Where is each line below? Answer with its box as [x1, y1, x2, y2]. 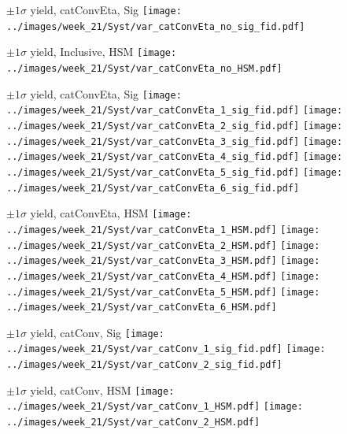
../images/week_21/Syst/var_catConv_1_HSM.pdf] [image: [6, 401, 303, 413]
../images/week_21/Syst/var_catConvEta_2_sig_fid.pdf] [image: [6, 120, 343, 132]
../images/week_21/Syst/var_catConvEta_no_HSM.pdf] [6, 62, 282, 74]
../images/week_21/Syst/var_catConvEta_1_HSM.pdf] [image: [6, 224, 320, 236]
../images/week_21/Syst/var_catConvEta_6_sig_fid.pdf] [6, 182, 300, 194]
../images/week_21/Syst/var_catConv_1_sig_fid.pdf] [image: [6, 343, 326, 355]
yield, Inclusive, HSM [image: [30, 43, 177, 60]
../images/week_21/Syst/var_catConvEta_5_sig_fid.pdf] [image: [6, 166, 343, 178]
